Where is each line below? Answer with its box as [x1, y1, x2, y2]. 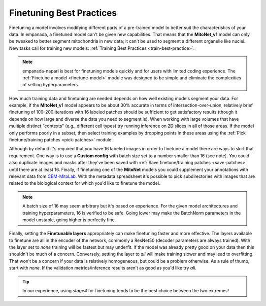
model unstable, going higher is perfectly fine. [22, 217, 116, 223]
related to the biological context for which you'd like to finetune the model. [9, 180, 160, 186]
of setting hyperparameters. [22, 82, 80, 88]
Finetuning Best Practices [9, 7, 117, 18]
